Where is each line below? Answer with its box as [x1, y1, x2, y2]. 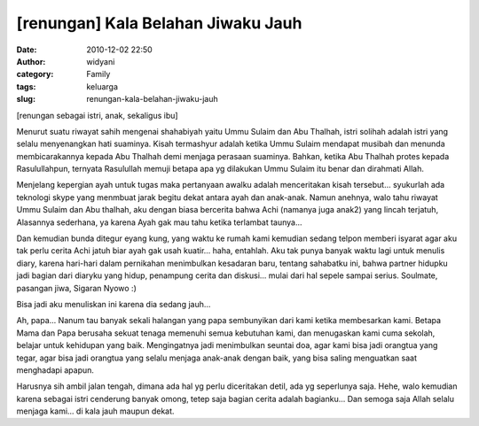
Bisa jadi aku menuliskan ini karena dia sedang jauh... [16, 298, 211, 309]
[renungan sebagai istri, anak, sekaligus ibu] [16, 110, 178, 120]
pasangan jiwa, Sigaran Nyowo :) [16, 283, 137, 293]
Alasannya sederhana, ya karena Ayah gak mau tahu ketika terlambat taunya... [16, 217, 302, 228]
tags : [16, 81, 36, 92]
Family [86, 69, 111, 80]
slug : [16, 94, 35, 105]
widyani [86, 56, 115, 66]
